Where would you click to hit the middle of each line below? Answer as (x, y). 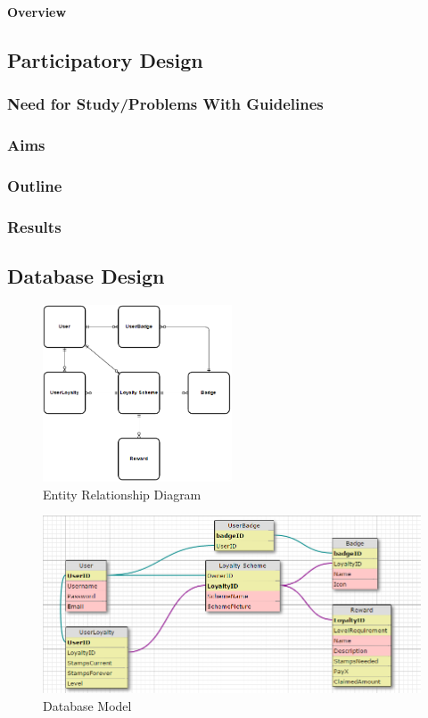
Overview (37, 12)
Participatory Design (105, 59)
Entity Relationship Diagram (122, 494)
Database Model (87, 705)
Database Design (86, 276)
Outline (35, 185)
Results (34, 226)
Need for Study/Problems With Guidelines (165, 104)
